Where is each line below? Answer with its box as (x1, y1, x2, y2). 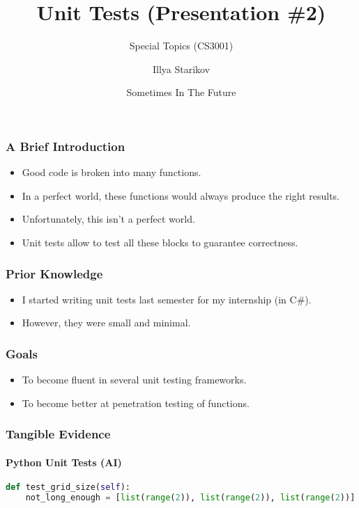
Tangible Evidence (6, 425, 111, 443)
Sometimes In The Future (126, 85, 236, 100)
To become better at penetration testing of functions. (22, 395, 250, 410)
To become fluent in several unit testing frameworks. (22, 372, 247, 387)
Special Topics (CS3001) (129, 38, 234, 53)
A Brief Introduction (6, 137, 125, 154)
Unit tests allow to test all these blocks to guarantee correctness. (22, 235, 298, 249)
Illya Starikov (152, 61, 211, 76)
